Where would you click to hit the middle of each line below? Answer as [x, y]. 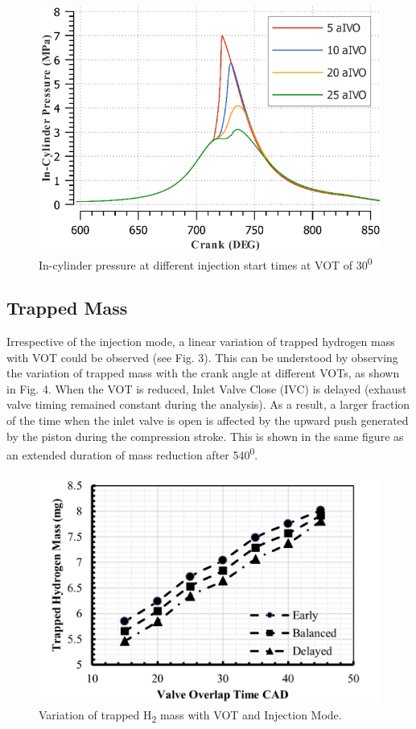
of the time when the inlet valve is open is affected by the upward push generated [208, 420]
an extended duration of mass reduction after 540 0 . [132, 453]
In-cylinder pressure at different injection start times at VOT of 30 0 [206, 263]
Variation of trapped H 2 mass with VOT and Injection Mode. [190, 715]
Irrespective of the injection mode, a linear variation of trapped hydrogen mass [201, 342]
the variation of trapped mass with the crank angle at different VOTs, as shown [203, 373]
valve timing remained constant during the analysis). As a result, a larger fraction [208, 404]
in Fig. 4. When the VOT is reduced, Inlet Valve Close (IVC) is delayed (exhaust [207, 388]
